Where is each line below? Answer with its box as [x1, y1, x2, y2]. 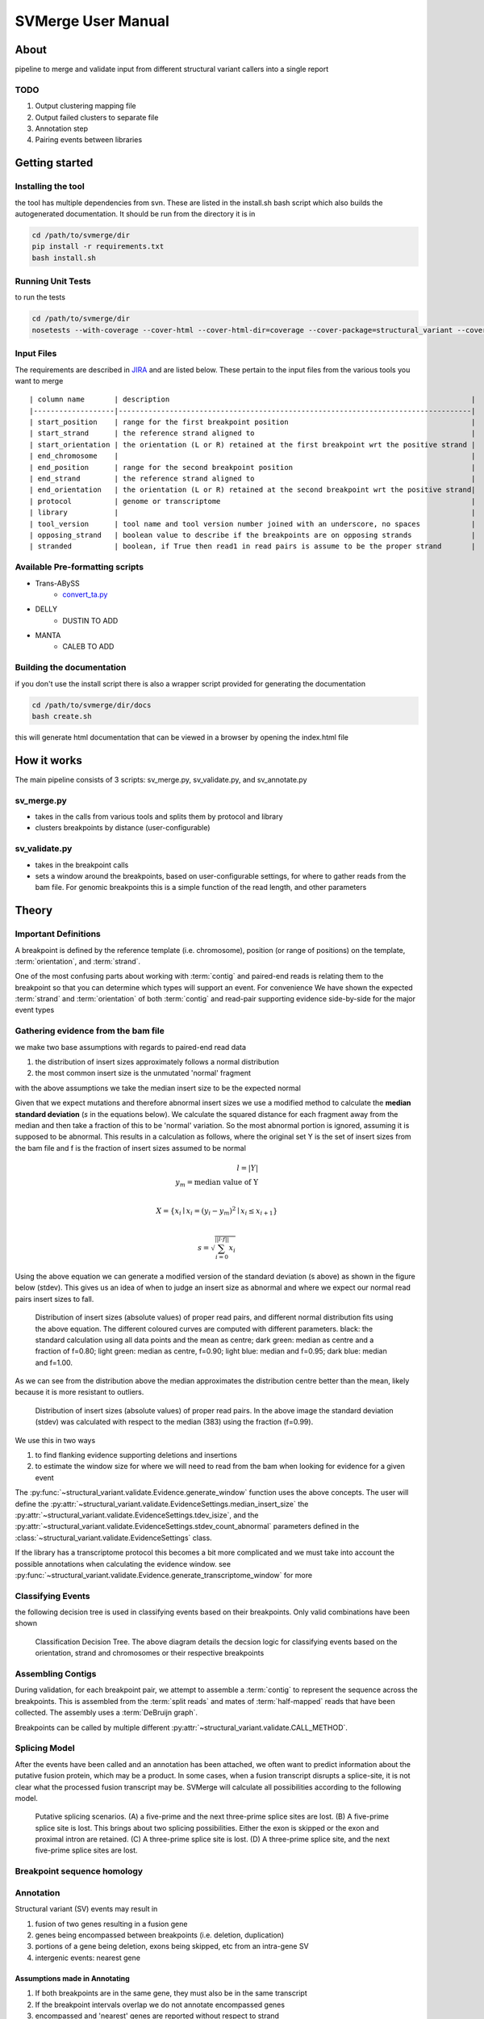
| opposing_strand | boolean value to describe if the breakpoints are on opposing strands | [29, 531, 476, 539]
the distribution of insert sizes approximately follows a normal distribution [35, 1056, 280, 1066]
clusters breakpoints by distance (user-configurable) [35, 823, 211, 833]
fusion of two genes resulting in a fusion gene [35, 1919, 188, 1929]
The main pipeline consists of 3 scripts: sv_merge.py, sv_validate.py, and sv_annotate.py [15, 774, 307, 784]
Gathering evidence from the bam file [15, 1026, 165, 1037]
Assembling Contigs [15, 1669, 97, 1680]
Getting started [15, 156, 94, 170]
